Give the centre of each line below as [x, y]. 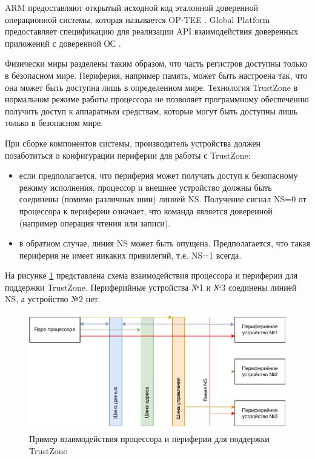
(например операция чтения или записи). [95, 223]
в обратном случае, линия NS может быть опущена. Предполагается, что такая [164, 243]
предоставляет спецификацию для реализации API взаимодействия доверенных [152, 31]
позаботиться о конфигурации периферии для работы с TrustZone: [128, 155]
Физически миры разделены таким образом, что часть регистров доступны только [156, 63]
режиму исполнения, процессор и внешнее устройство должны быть [145, 187]
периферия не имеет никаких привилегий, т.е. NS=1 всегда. [130, 255]
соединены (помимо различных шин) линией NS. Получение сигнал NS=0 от [163, 199]
